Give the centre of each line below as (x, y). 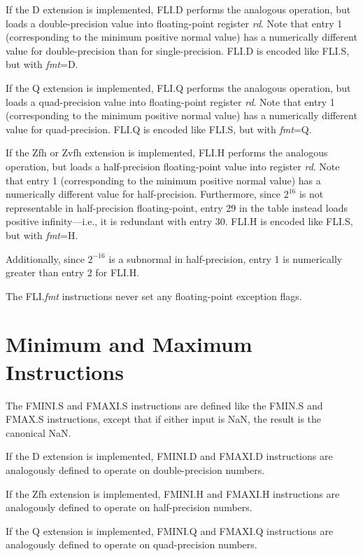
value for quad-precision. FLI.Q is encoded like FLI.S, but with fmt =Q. (159, 129)
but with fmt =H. (42, 235)
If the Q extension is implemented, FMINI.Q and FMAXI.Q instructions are (170, 530)
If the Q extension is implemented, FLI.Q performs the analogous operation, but (178, 87)
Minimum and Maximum (129, 344)
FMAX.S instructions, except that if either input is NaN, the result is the (164, 419)
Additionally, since (45, 258)
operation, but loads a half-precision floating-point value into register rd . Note (173, 166)
